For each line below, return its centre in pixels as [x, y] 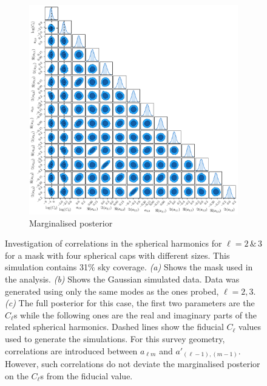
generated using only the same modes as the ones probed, [112, 291]
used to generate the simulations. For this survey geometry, [115, 338]
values [250, 327]
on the [17, 375]
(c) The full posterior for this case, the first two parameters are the [130, 303]
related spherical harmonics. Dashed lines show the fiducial [114, 327]
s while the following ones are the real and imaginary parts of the [135, 314]
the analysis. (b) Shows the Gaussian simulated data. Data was [122, 279]
